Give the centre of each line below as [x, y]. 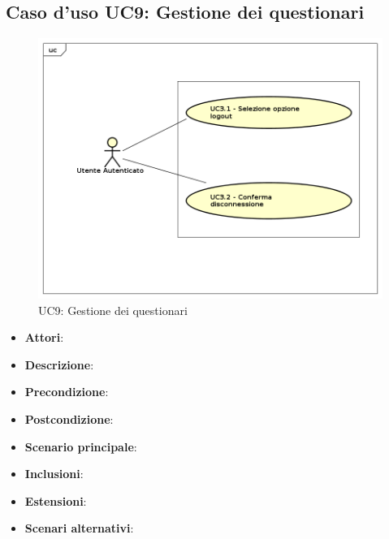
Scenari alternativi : [79, 528]
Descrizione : [59, 364]
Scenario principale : [81, 446]
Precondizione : [67, 392]
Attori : [44, 337]
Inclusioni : [54, 474]
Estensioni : [56, 500]
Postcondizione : [69, 419]
